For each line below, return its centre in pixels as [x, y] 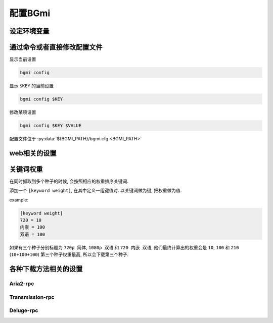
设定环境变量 [29, 31]
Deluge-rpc [24, 310]
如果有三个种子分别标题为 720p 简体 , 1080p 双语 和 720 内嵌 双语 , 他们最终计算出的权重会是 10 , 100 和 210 [124, 247]
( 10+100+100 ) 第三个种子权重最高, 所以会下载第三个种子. [69, 254]
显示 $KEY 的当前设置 [32, 86]
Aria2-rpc [22, 284]
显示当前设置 [23, 59]
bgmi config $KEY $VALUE [51, 125]
